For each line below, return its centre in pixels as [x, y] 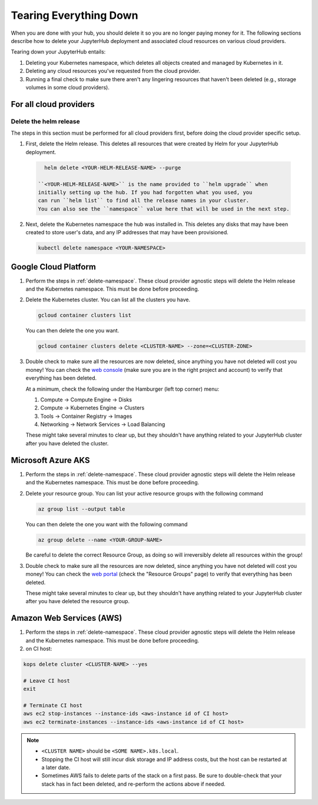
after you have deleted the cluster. [67, 443]
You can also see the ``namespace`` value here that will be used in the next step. [164, 209]
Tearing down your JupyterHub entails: [58, 52]
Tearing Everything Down [74, 15]
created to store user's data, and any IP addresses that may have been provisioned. [127, 232]
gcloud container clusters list [85, 315]
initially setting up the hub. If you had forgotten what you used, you [145, 192]
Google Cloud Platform [54, 267]
